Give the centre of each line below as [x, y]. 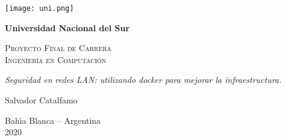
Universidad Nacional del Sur [67, 27]
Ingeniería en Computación [56, 59]
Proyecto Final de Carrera [58, 48]
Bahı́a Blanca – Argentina [53, 120]
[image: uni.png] [39, 8]
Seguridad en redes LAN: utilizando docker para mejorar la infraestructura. [143, 80]
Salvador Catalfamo [41, 100]
